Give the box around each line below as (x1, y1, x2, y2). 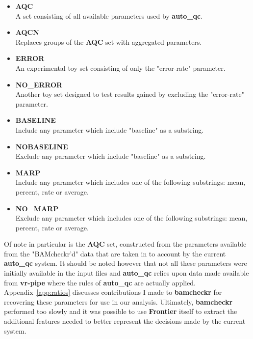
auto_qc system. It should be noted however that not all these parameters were (4, 258, 247, 268)
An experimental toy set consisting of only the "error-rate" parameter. (15, 62, 226, 73)
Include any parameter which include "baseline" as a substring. (15, 124, 204, 135)
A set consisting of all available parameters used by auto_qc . (15, 10, 203, 21)
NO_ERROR (15, 79, 63, 89)
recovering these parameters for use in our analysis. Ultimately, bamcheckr (4, 296, 233, 307)
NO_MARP (15, 203, 59, 213)
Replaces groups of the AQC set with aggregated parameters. (15, 36, 202, 47)
